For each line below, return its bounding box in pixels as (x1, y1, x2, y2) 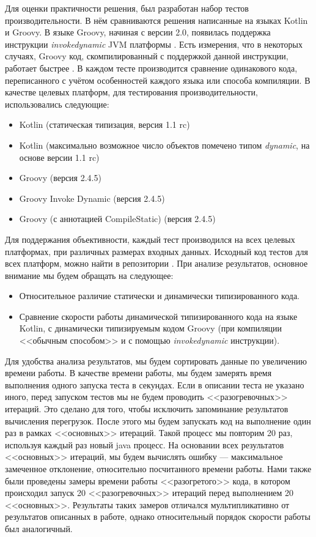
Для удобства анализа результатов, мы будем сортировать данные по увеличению (5, 354, 307, 367)
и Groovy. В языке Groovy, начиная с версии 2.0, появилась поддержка (5, 26, 271, 39)
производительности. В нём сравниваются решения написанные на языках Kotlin (5, 13, 308, 26)
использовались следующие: (5, 97, 109, 110)
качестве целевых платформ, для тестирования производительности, (5, 86, 258, 98)
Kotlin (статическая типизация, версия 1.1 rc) (19, 118, 190, 131)
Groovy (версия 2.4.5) (19, 171, 101, 184)
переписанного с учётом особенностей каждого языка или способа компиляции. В (5, 73, 310, 86)
